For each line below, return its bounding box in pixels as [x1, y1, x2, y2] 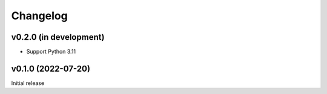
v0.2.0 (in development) [11, 32, 105, 42]
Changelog [11, 9, 68, 22]
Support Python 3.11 [26, 48, 76, 55]
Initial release [11, 79, 45, 87]
